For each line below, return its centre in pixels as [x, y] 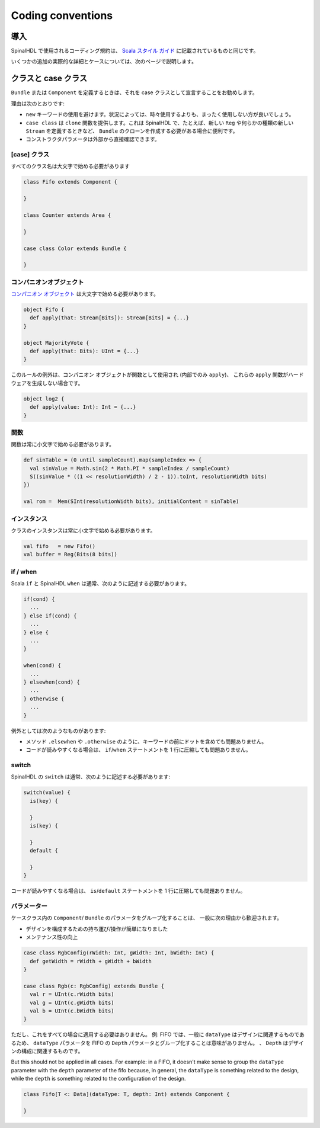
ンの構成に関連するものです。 [47, 1051]
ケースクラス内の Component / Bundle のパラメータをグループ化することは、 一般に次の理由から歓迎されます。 [147, 918]
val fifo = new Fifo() [60, 546]
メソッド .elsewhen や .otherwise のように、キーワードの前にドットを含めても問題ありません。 [146, 741]
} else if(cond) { [50, 616]
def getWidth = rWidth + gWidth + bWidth [91, 961]
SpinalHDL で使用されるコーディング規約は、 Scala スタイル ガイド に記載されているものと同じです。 [135, 51]
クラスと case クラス [49, 78]
